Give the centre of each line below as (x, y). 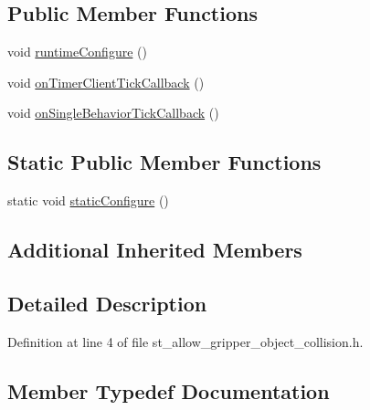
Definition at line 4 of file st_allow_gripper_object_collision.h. (185, 341)
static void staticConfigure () (88, 200)
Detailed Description (107, 303)
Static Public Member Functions (164, 162)
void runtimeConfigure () (77, 52)
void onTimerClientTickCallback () (106, 82)
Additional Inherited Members (155, 250)
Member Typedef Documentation (169, 390)
